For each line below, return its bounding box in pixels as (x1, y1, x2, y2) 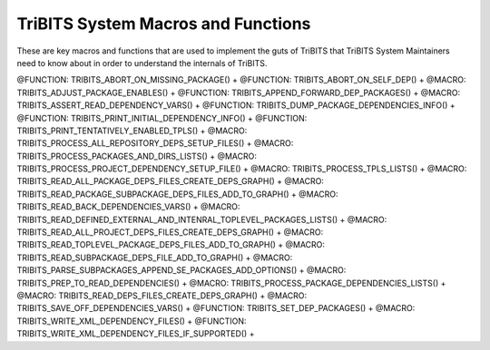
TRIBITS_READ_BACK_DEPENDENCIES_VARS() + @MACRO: (16, 201, 240, 212)
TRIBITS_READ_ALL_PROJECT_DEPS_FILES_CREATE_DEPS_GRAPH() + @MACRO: (16, 227, 324, 238)
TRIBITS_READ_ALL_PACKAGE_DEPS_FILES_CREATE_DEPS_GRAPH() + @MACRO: (16, 176, 324, 187)
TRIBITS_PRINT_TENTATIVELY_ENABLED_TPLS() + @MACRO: (16, 125, 248, 136)
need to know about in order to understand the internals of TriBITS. (16, 57, 268, 68)
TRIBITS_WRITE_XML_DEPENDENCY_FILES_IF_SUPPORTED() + (16, 328, 255, 339)
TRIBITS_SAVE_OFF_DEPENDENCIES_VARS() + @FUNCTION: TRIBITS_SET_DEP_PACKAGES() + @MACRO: (16, 303, 416, 314)
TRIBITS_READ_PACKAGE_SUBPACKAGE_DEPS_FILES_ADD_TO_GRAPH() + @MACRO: (16, 189, 339, 199)
